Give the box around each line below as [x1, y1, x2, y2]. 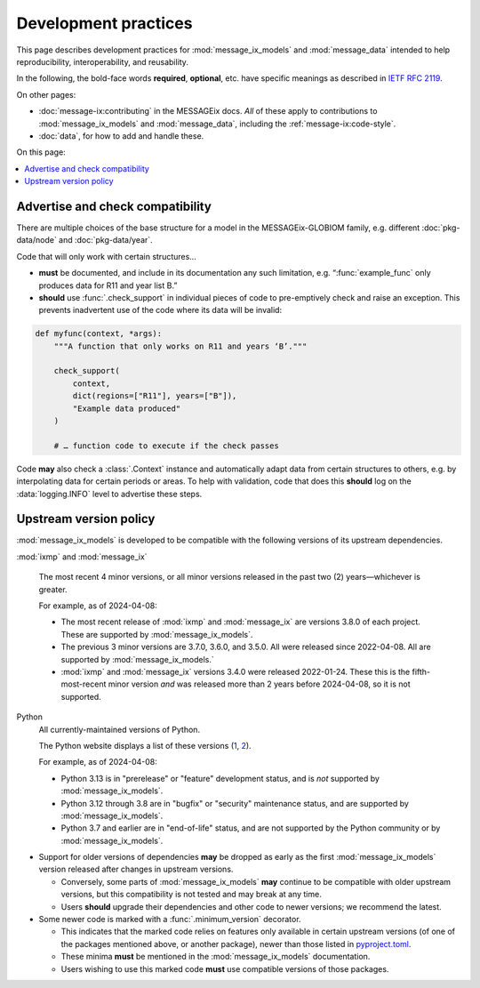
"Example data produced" [72, 403, 181, 414]
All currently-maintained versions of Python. [38, 724, 200, 735]
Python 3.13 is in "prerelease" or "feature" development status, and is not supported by [60, 773, 380, 783]
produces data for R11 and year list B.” [38, 280, 178, 291]
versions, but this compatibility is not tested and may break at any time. [60, 889, 322, 900]
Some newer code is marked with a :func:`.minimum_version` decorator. [38, 914, 301, 925]
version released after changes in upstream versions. [38, 863, 234, 875]
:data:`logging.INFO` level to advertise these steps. [16, 488, 203, 499]
